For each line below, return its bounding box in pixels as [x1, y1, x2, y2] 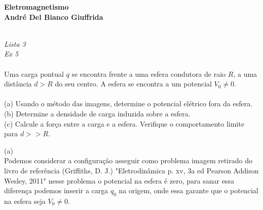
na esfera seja [4, 195, 46, 206]
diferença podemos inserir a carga [4, 185, 108, 196]
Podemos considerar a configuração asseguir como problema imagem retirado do [4, 155, 252, 166]
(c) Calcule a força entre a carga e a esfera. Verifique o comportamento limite [4, 118, 244, 129]
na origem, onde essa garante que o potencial [119, 185, 258, 196]
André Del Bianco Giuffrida [4, 11, 103, 22]
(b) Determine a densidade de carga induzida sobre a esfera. [4, 108, 191, 118]
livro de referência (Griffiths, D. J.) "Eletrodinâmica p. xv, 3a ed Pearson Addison [4, 165, 259, 175]
